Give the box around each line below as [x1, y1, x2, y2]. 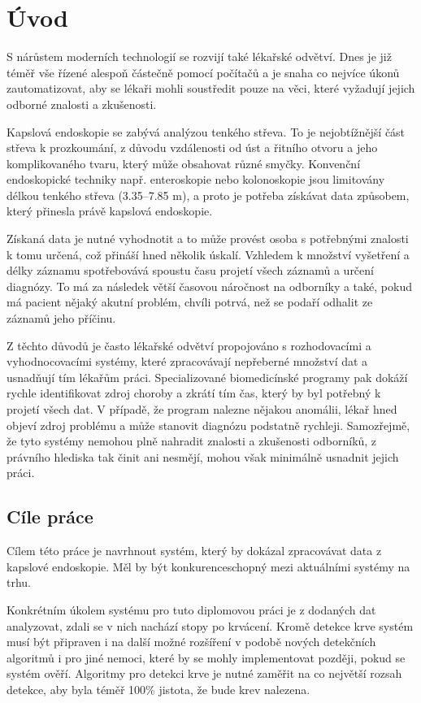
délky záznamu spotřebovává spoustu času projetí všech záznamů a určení [7, 262, 374, 279]
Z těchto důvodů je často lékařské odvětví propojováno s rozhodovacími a [7, 336, 371, 354]
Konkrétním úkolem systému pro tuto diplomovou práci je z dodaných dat [7, 601, 376, 618]
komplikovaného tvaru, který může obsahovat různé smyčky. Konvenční [7, 154, 361, 171]
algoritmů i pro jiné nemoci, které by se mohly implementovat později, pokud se [7, 649, 406, 666]
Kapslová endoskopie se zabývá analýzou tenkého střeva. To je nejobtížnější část [7, 123, 406, 140]
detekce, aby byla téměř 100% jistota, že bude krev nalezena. [7, 680, 310, 697]
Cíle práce [7, 504, 93, 529]
